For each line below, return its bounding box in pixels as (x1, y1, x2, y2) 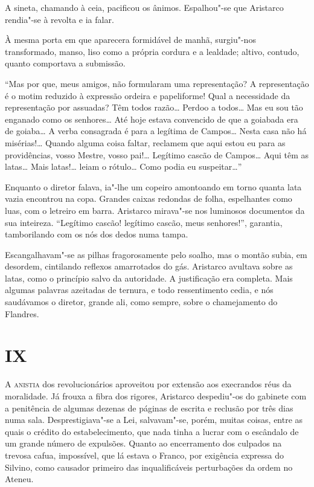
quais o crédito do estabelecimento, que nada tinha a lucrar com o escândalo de (5, 425, 299, 437)
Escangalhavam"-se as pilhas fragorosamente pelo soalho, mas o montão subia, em (5, 248, 307, 260)
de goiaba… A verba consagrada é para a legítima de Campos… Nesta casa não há (5, 124, 307, 137)
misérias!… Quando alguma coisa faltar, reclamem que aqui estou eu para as (5, 136, 286, 149)
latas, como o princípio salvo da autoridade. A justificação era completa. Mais (5, 271, 293, 284)
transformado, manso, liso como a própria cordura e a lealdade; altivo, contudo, (5, 45, 300, 57)
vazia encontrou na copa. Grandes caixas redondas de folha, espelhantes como (5, 192, 292, 205)
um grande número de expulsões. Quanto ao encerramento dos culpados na (5, 437, 282, 450)
